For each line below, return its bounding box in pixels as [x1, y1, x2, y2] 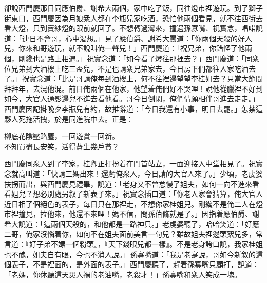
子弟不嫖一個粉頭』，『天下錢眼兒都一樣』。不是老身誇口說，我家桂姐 [36, 239, 263, 250]
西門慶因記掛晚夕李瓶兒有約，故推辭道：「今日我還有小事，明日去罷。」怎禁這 [4, 103, 263, 114]
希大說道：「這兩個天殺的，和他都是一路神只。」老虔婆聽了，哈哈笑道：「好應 [4, 218, 259, 229]
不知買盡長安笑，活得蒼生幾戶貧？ [4, 140, 119, 151]
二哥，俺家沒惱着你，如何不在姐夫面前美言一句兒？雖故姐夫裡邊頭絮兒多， [4, 228, 256, 239]
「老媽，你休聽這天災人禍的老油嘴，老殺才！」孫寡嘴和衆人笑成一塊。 [4, 269, 241, 279]
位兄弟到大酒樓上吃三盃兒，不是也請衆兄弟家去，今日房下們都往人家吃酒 [4, 63, 249, 74]
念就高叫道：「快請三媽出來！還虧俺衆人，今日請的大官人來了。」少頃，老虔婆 [4, 168, 263, 179]
